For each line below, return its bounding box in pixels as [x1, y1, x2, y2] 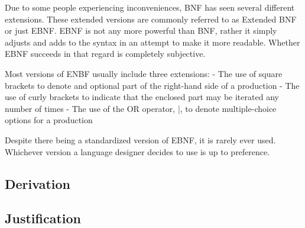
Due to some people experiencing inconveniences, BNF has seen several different [5, 1, 295, 13]
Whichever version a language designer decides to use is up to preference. [5, 145, 270, 158]
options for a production [5, 114, 93, 126]
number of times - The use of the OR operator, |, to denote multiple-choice [5, 102, 277, 114]
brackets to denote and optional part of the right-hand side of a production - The [5, 79, 300, 91]
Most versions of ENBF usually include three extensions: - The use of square [5, 67, 283, 79]
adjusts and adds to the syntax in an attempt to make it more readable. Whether [5, 36, 300, 48]
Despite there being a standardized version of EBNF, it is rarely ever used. [5, 133, 276, 146]
